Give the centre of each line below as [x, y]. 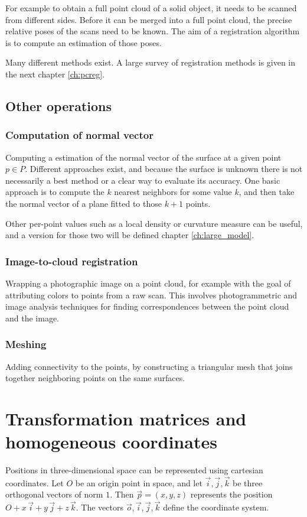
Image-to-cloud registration [72, 261]
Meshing [26, 344]
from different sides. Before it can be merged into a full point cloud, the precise [149, 19]
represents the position [231, 494]
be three [248, 482]
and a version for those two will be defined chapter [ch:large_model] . [130, 235]
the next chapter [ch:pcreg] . [55, 74]
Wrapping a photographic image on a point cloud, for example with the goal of [148, 283]
